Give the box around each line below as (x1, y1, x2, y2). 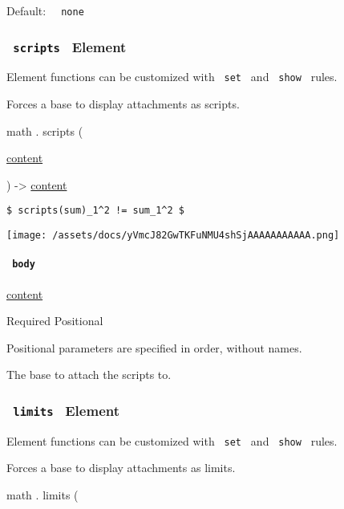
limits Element (13, 400, 119, 420)
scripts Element (13, 36, 127, 56)
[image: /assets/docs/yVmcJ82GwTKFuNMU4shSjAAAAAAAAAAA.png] (6, 230, 340, 242)
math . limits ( (6, 487, 79, 503)
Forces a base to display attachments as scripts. (6, 96, 240, 112)
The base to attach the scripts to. (6, 366, 172, 383)
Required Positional (6, 312, 103, 329)
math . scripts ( (6, 122, 83, 139)
